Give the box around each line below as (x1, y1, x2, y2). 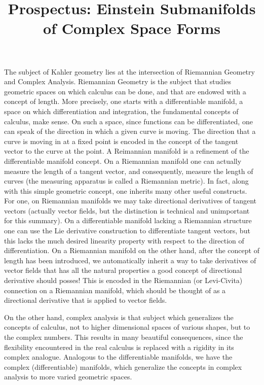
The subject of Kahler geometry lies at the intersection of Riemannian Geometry (4, 66, 255, 77)
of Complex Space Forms (43, 18, 220, 39)
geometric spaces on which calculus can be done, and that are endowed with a (4, 86, 246, 96)
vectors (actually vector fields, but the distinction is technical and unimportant (4, 205, 250, 216)
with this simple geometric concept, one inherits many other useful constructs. (4, 185, 247, 196)
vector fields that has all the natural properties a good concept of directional (4, 265, 242, 275)
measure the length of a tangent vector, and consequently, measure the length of (4, 165, 253, 176)
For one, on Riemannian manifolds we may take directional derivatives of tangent (4, 195, 257, 206)
